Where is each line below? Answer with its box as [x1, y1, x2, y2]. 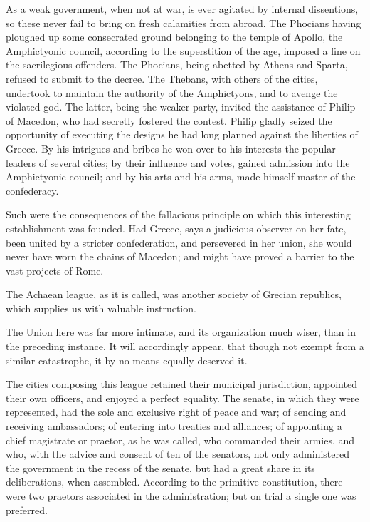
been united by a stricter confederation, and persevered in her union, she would [6, 235, 352, 250]
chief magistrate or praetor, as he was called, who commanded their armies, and [6, 432, 355, 447]
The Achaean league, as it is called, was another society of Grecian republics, [6, 287, 342, 302]
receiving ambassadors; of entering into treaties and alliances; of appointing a [6, 419, 342, 434]
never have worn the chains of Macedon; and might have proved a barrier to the [6, 249, 354, 264]
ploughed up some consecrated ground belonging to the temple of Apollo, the [6, 29, 343, 44]
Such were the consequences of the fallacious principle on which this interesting [6, 207, 351, 222]
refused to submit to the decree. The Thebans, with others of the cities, [6, 71, 318, 86]
